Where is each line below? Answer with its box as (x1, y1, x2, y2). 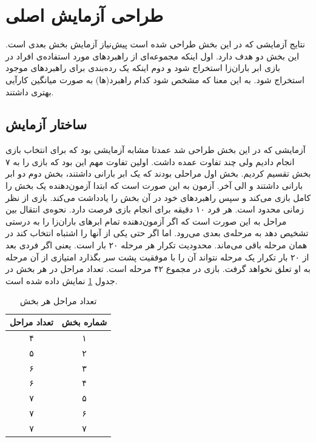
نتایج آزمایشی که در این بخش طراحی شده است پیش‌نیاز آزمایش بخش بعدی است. (5, 38, 305, 50)
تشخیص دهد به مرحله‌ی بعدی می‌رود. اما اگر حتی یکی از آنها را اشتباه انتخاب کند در (5, 226, 309, 239)
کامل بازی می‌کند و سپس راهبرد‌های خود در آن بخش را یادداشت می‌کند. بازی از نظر (5, 191, 311, 203)
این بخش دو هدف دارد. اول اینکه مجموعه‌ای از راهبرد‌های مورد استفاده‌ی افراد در (5, 49, 300, 62)
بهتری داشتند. (5, 85, 54, 98)
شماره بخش (61, 316, 107, 328)
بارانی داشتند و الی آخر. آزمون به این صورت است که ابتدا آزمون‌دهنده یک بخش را (5, 179, 303, 192)
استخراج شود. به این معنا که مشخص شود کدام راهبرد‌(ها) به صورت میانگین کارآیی (5, 73, 304, 86)
